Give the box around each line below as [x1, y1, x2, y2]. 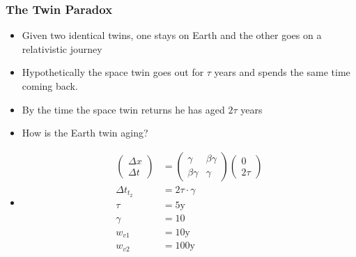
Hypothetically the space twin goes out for [22, 65, 204, 79]
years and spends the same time [214, 65, 350, 79]
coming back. [22, 79, 78, 93]
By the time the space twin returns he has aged [22, 102, 225, 116]
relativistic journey [22, 41, 102, 56]
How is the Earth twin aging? [22, 125, 148, 140]
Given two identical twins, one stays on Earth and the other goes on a [22, 28, 322, 42]
